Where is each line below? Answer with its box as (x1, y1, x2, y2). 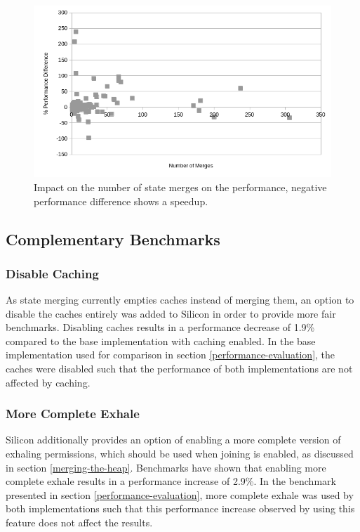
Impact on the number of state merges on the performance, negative (34, 179, 327, 194)
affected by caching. (6, 375, 91, 389)
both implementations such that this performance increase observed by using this (6, 501, 355, 516)
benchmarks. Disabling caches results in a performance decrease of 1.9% (6, 320, 315, 335)
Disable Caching (6, 264, 99, 282)
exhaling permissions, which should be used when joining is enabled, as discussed (6, 446, 354, 461)
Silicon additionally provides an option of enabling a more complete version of (6, 432, 341, 447)
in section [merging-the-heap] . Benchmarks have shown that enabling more (6, 460, 326, 474)
